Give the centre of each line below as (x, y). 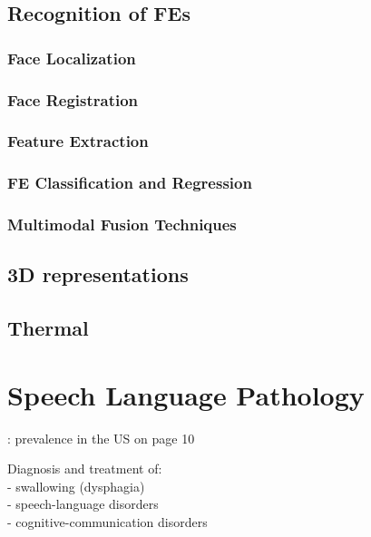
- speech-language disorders (83, 504)
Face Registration (73, 99)
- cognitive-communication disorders (107, 522)
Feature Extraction (78, 141)
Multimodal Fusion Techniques (122, 225)
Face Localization (72, 58)
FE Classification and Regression (130, 183)
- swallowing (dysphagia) (76, 486)
